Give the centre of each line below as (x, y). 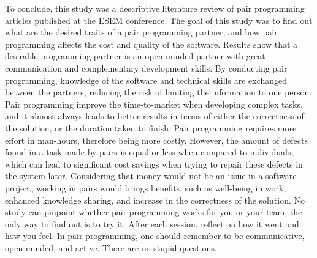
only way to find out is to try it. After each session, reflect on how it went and (152, 223)
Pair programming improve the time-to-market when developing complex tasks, (154, 104)
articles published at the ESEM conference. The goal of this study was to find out (159, 20)
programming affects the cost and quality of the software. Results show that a (151, 44)
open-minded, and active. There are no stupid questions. (111, 247)
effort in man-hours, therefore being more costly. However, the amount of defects (156, 140)
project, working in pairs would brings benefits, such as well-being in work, (146, 187)
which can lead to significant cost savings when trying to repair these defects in (154, 164)
